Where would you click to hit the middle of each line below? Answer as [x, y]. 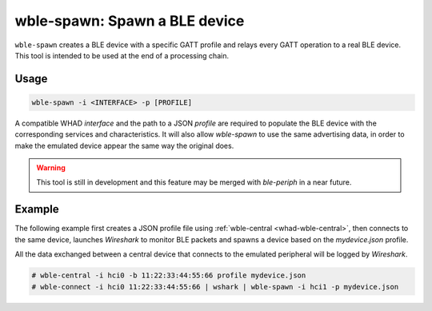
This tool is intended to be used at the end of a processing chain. [122, 55]
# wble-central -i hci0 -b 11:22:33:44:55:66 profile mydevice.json [169, 275]
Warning [51, 168]
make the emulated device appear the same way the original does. [124, 146]
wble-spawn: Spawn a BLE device [130, 21]
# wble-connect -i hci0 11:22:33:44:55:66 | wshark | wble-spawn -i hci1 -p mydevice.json [215, 287]
